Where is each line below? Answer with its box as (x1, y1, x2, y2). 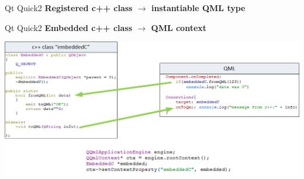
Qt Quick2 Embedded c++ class (5, 21, 133, 33)
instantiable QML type (151, 2, 246, 13)
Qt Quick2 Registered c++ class (5, 2, 133, 13)
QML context (151, 21, 207, 33)
